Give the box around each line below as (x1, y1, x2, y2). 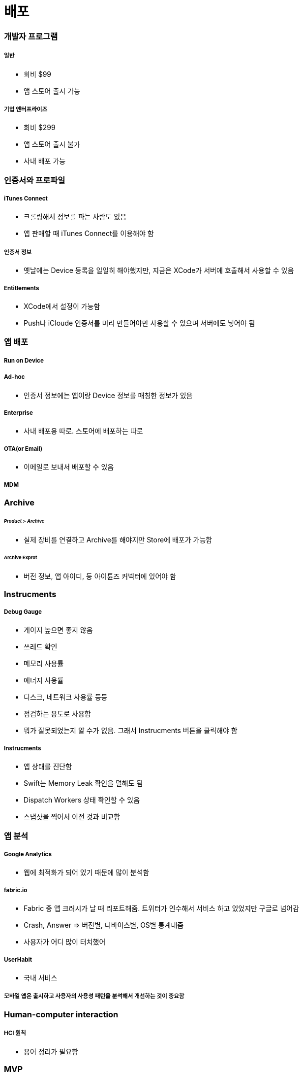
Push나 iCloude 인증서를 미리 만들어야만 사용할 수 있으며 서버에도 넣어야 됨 (24, 319, 255, 328)
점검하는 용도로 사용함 (24, 709, 91, 718)
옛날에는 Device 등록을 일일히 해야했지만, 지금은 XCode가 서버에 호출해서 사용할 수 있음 (24, 266, 294, 275)
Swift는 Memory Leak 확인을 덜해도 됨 (24, 779, 143, 788)
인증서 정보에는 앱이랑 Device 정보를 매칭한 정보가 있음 (24, 391, 193, 400)
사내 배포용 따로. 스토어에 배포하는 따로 (24, 427, 143, 436)
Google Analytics (4, 851, 52, 858)
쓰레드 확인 (24, 642, 58, 651)
